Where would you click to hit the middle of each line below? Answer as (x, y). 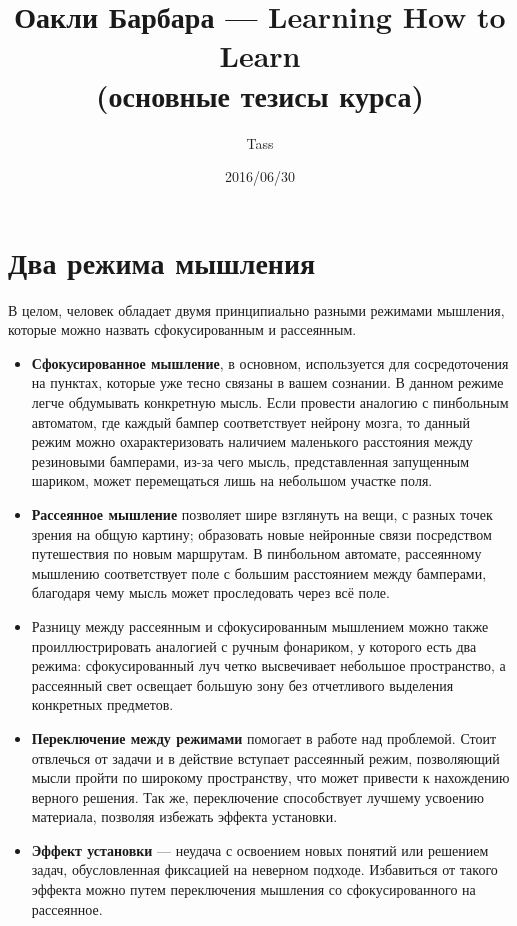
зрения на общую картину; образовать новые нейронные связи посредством (261, 533)
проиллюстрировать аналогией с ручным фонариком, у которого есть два (254, 645)
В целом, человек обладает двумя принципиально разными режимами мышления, (256, 309)
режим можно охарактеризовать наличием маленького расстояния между (252, 441)
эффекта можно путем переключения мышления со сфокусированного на (253, 889)
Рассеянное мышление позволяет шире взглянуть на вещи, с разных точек (262, 513)
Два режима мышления (162, 261)
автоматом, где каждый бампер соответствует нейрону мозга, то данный (250, 421)
